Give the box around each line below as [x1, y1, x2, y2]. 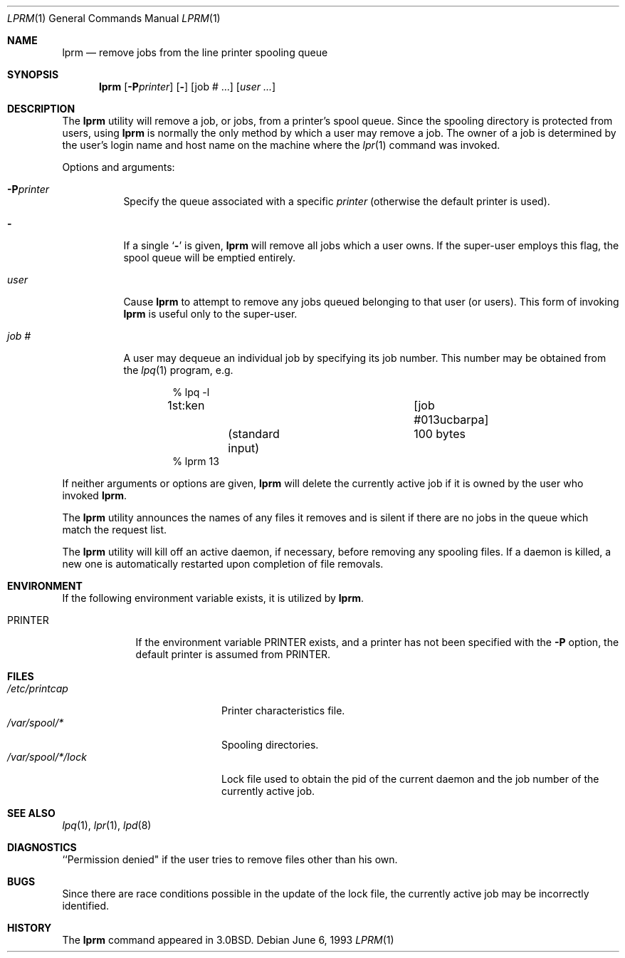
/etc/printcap [7, 682, 68, 694]
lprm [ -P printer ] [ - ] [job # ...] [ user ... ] [99, 80, 276, 93]
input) [228, 441, 259, 455]
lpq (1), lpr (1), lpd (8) [62, 819, 152, 831]
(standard [228, 427, 280, 441]
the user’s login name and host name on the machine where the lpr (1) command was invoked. [62, 139, 500, 151]
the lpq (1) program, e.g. [123, 364, 233, 376]
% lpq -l [172, 386, 210, 398]
